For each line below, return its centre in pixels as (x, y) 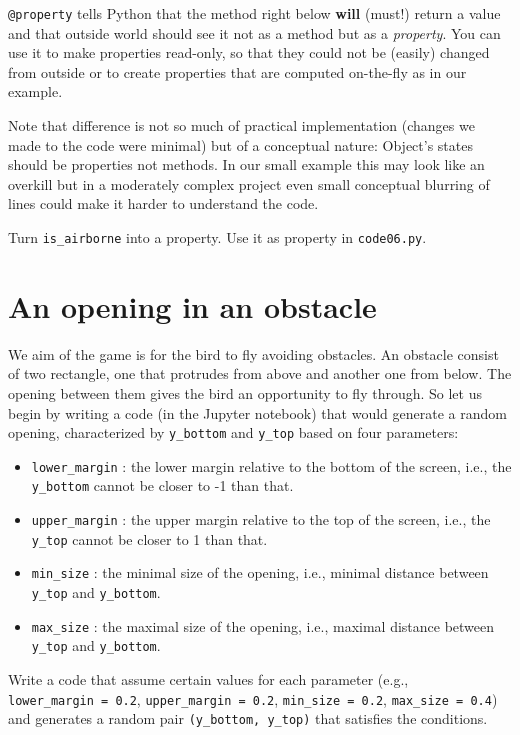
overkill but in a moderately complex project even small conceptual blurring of (249, 183)
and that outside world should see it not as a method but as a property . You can (254, 32)
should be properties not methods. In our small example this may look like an (246, 164)
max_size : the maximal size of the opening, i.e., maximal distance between (263, 625)
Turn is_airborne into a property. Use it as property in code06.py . (217, 237)
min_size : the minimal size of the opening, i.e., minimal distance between (260, 572)
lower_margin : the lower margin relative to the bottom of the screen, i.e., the (271, 465)
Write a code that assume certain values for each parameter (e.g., (208, 679)
